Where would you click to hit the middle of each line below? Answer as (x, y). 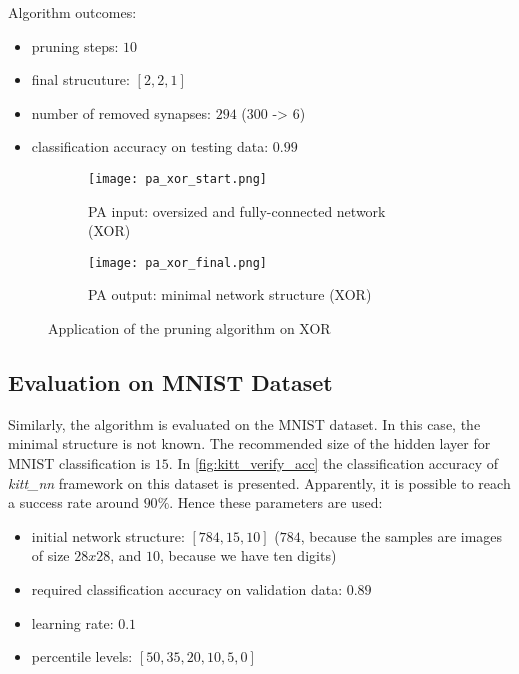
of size (50, 555)
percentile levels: (82, 656)
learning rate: (72, 622)
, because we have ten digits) (248, 555)
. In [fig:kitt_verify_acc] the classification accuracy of (333, 463)
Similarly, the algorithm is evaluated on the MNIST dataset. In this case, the (244, 423)
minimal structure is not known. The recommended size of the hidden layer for (249, 443)
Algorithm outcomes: (72, 12)
